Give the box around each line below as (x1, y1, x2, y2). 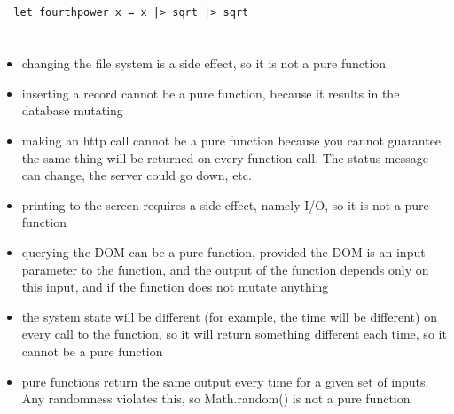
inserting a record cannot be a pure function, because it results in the (21, 83, 400, 102)
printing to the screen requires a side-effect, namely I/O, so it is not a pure (21, 195, 429, 214)
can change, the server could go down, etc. (21, 166, 252, 184)
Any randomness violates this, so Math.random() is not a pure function (21, 389, 411, 408)
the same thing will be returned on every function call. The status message (21, 148, 428, 167)
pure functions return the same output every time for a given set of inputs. (21, 371, 429, 390)
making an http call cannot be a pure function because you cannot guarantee (21, 131, 442, 150)
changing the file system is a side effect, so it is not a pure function (21, 54, 387, 73)
